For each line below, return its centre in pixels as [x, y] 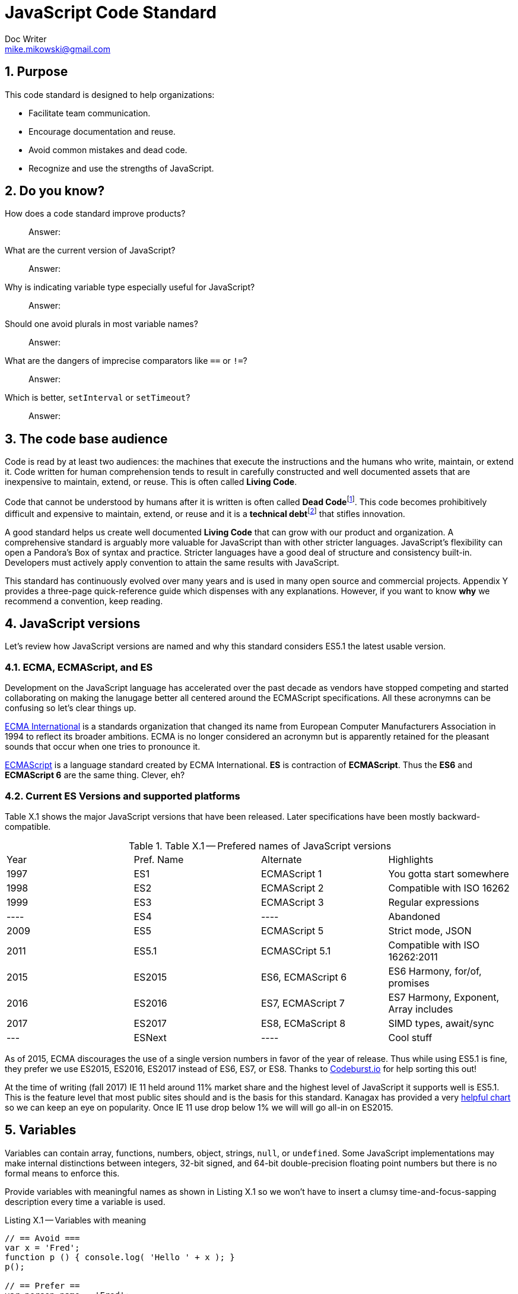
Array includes [421, 1009]
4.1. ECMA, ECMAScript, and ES [79, 667]
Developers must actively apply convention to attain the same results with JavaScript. [172, 562]
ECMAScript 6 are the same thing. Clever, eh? [95, 775]
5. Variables [41, 1130]
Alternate [282, 859]
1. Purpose [36, 72]
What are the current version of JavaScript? [90, 250]
